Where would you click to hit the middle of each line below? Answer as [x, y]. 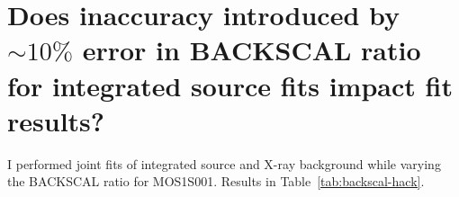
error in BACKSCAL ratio [252, 50]
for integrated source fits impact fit [230, 85]
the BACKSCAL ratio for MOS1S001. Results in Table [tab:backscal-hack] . [216, 181]
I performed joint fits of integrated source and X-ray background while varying [224, 163]
